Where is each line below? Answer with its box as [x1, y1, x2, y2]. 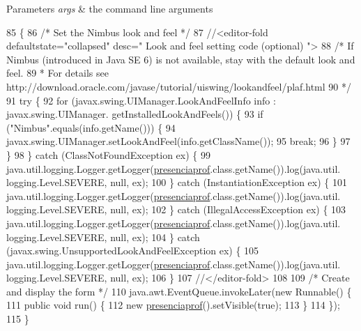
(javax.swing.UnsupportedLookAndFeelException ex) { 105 [6, 243, 259, 258]
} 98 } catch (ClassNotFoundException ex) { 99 [6, 147, 211, 162]
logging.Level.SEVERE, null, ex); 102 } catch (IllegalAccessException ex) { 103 [6, 202, 346, 217]
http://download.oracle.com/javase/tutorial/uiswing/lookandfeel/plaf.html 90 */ [6, 79, 351, 93]
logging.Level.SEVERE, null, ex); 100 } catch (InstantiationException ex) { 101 [6, 175, 347, 190]
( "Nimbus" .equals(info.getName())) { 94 [6, 120, 176, 134]
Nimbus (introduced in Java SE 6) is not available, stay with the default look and [6, 52, 355, 66]
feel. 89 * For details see [6, 66, 109, 80]
